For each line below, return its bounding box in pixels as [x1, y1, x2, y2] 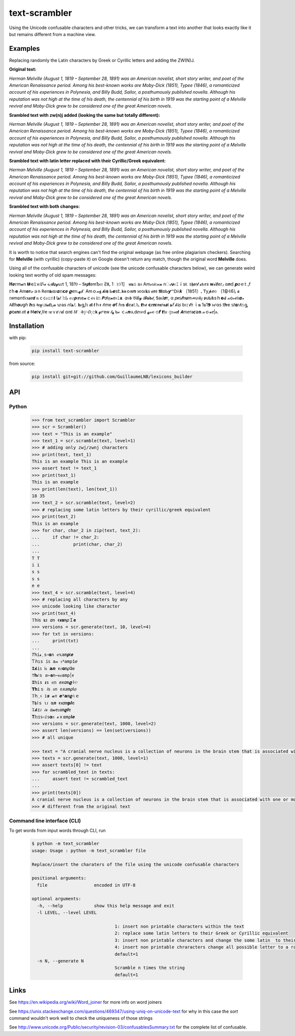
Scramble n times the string [115, 965, 185, 971]
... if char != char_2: [31, 535, 99, 540]
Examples [9, 44, 40, 53]
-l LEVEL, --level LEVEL [37, 910, 97, 916]
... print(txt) [31, 638, 79, 643]
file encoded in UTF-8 [37, 882, 136, 888]
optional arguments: [31, 896, 81, 902]
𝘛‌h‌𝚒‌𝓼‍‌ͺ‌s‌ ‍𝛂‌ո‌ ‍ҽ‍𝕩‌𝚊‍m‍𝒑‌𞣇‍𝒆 [31, 652, 74, 658]
